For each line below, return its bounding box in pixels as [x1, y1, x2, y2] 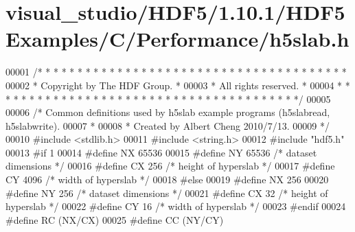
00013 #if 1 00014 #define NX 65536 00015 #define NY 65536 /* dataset [5, 145, 317, 159]
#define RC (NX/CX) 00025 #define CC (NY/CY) [5, 212, 224, 227]
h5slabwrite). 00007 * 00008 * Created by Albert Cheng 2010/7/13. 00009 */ [5, 118, 330, 132]
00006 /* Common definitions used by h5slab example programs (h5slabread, [5, 105, 330, 119]
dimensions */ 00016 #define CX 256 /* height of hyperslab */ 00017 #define [5, 159, 335, 173]
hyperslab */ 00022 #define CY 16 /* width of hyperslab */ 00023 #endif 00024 [5, 199, 346, 213]
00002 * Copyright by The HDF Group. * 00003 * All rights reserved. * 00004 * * [5, 78, 350, 92]
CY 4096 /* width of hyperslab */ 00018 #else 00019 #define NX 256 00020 [5, 172, 329, 187]
